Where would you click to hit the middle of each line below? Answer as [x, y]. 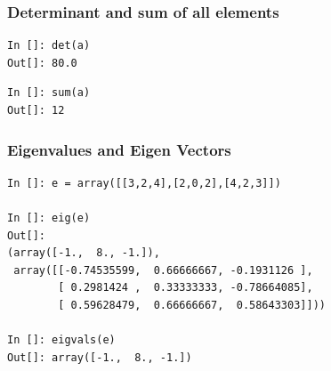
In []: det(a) [49, 46]
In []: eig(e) [49, 218]
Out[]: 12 [36, 110]
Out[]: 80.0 [42, 63]
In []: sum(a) [49, 93]
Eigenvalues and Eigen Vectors [119, 149]
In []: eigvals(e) [61, 340]
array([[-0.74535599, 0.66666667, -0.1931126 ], [163, 270]
